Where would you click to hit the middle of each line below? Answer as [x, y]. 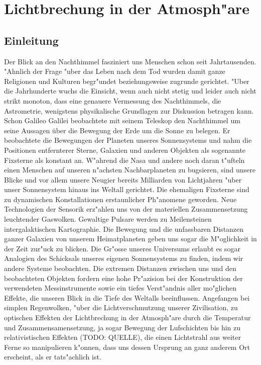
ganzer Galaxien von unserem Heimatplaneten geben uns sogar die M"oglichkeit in [130, 239]
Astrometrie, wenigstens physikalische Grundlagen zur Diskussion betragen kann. [129, 110]
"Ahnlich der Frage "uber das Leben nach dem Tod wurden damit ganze [115, 71]
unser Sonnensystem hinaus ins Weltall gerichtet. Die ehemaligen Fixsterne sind [127, 189]
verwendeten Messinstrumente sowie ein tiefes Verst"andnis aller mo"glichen [120, 288]
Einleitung [31, 40]
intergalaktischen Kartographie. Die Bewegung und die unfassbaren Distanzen [124, 229]
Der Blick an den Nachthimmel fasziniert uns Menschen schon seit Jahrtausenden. [130, 61]
